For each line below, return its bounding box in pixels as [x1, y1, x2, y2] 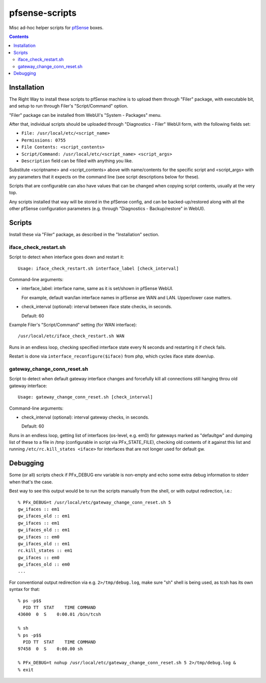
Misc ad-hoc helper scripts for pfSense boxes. [9, 25, 103, 31]
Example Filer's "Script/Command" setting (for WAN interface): [9, 322, 137, 328]
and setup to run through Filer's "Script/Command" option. [9, 103, 128, 109]
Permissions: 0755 [21, 137, 66, 143]
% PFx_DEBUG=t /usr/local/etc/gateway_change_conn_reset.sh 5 [18, 500, 171, 505]
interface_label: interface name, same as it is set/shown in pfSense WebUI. [21, 286, 173, 291]
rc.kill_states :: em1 [18, 548, 73, 553]
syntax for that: [9, 586, 40, 592]
